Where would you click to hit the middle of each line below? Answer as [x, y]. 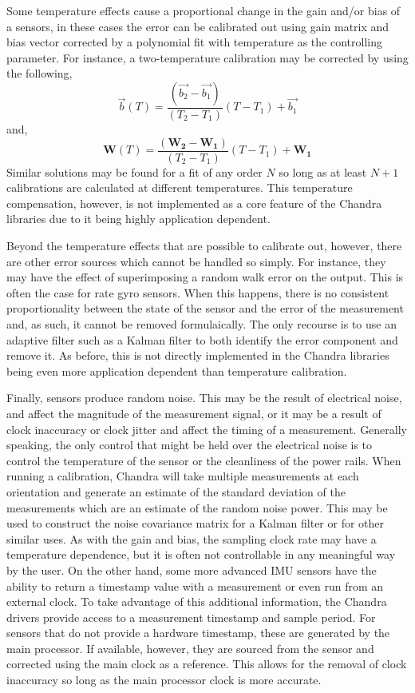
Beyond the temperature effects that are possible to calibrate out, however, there [204, 246]
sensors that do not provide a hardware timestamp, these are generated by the [198, 633]
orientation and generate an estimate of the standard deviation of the [176, 491]
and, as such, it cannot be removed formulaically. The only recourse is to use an [202, 324]
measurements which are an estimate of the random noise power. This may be [197, 507]
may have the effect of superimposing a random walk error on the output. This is [205, 277]
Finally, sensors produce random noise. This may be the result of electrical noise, [204, 398]
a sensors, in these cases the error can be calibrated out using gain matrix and [198, 26]
